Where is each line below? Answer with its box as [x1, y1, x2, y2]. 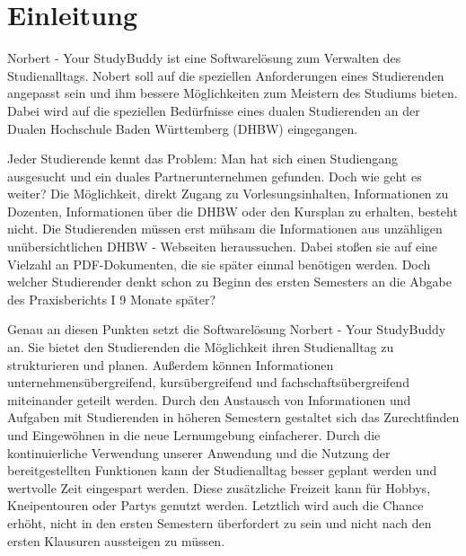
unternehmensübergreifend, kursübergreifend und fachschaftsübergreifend [7, 373, 409, 392]
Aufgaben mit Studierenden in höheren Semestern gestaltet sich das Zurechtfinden [7, 408, 460, 427]
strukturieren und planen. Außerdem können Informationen [7, 355, 334, 374]
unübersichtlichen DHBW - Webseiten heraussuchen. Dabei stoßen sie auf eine [7, 237, 438, 256]
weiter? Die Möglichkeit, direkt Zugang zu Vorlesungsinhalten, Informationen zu [7, 184, 449, 203]
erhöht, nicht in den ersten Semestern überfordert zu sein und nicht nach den [7, 513, 432, 532]
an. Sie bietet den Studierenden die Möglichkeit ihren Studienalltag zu [7, 338, 394, 357]
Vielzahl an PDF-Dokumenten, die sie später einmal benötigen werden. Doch [7, 254, 431, 273]
